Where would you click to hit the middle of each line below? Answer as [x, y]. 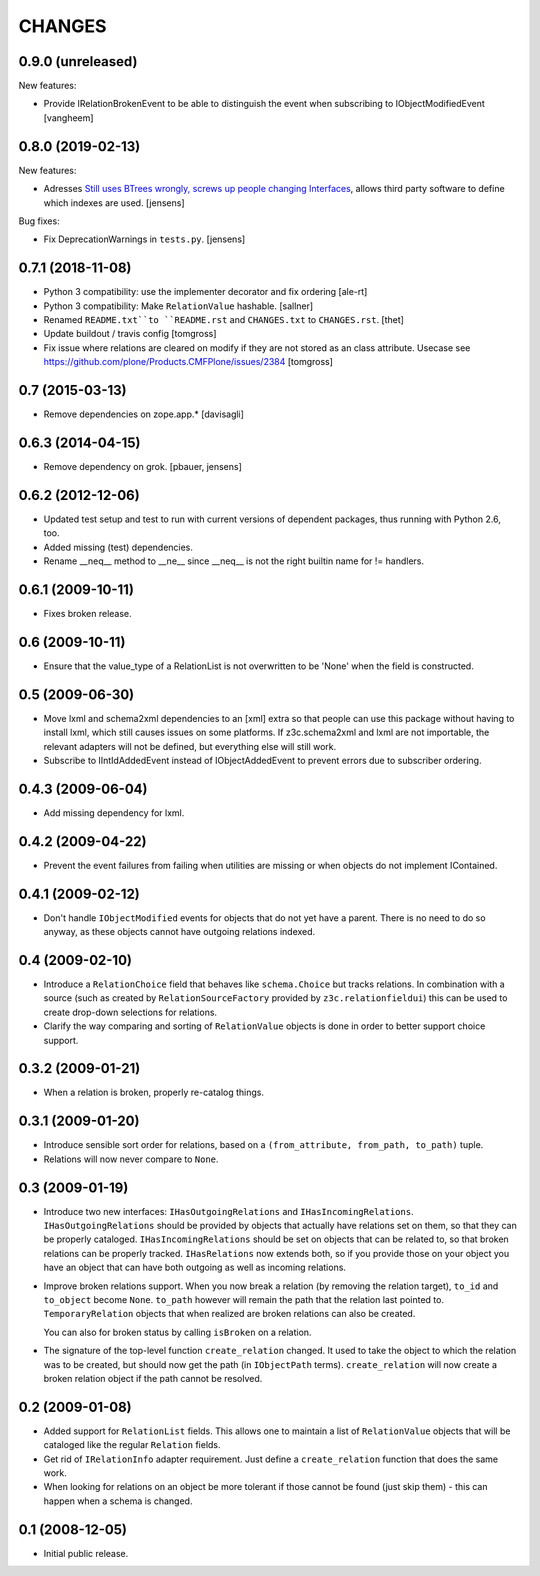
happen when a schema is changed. [118, 1501]
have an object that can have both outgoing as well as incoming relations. [195, 1267]
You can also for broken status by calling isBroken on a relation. [177, 1332]
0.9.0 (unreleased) [78, 61]
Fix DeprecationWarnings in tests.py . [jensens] [144, 239]
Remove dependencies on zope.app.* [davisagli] [144, 414]
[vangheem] [68, 117]
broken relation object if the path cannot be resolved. [153, 1378]
